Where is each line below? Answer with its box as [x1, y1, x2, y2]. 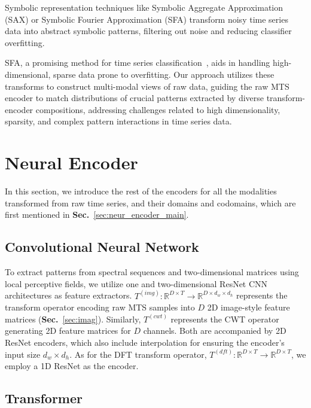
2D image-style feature [207, 301, 290, 313]
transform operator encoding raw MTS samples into [5, 301, 195, 313]
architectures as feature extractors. [5, 289, 132, 302]
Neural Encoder [5, 150, 138, 175]
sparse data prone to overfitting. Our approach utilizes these [53, 68, 275, 80]
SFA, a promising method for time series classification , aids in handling [5, 56, 270, 69]
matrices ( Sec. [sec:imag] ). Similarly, [5, 312, 141, 325]
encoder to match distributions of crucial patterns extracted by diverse [5, 92, 264, 104]
